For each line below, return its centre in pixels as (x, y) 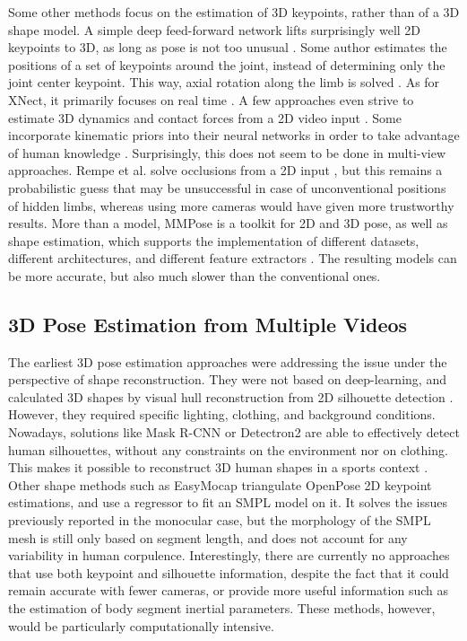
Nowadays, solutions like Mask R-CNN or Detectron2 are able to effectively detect (234, 432)
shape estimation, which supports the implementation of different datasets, (214, 240)
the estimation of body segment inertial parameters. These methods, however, (222, 608)
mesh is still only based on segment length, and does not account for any (208, 537)
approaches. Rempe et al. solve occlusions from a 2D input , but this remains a (225, 170)
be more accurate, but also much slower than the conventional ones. (195, 275)
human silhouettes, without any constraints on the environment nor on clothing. (228, 449)
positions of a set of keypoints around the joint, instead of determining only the (227, 64)
